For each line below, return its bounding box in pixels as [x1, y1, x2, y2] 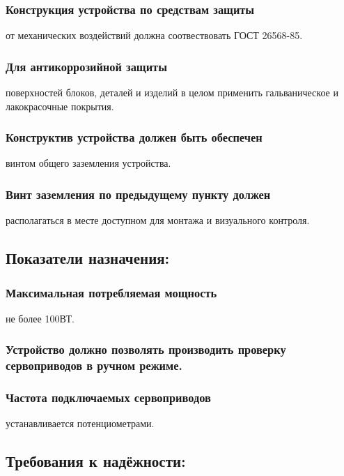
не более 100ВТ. [6, 311, 75, 325]
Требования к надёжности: [6, 450, 186, 472]
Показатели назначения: [6, 247, 170, 269]
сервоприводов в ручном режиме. [6, 357, 182, 374]
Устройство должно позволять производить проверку [6, 341, 286, 358]
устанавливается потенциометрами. [6, 416, 155, 431]
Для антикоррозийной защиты [6, 57, 167, 75]
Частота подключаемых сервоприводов [6, 389, 211, 406]
